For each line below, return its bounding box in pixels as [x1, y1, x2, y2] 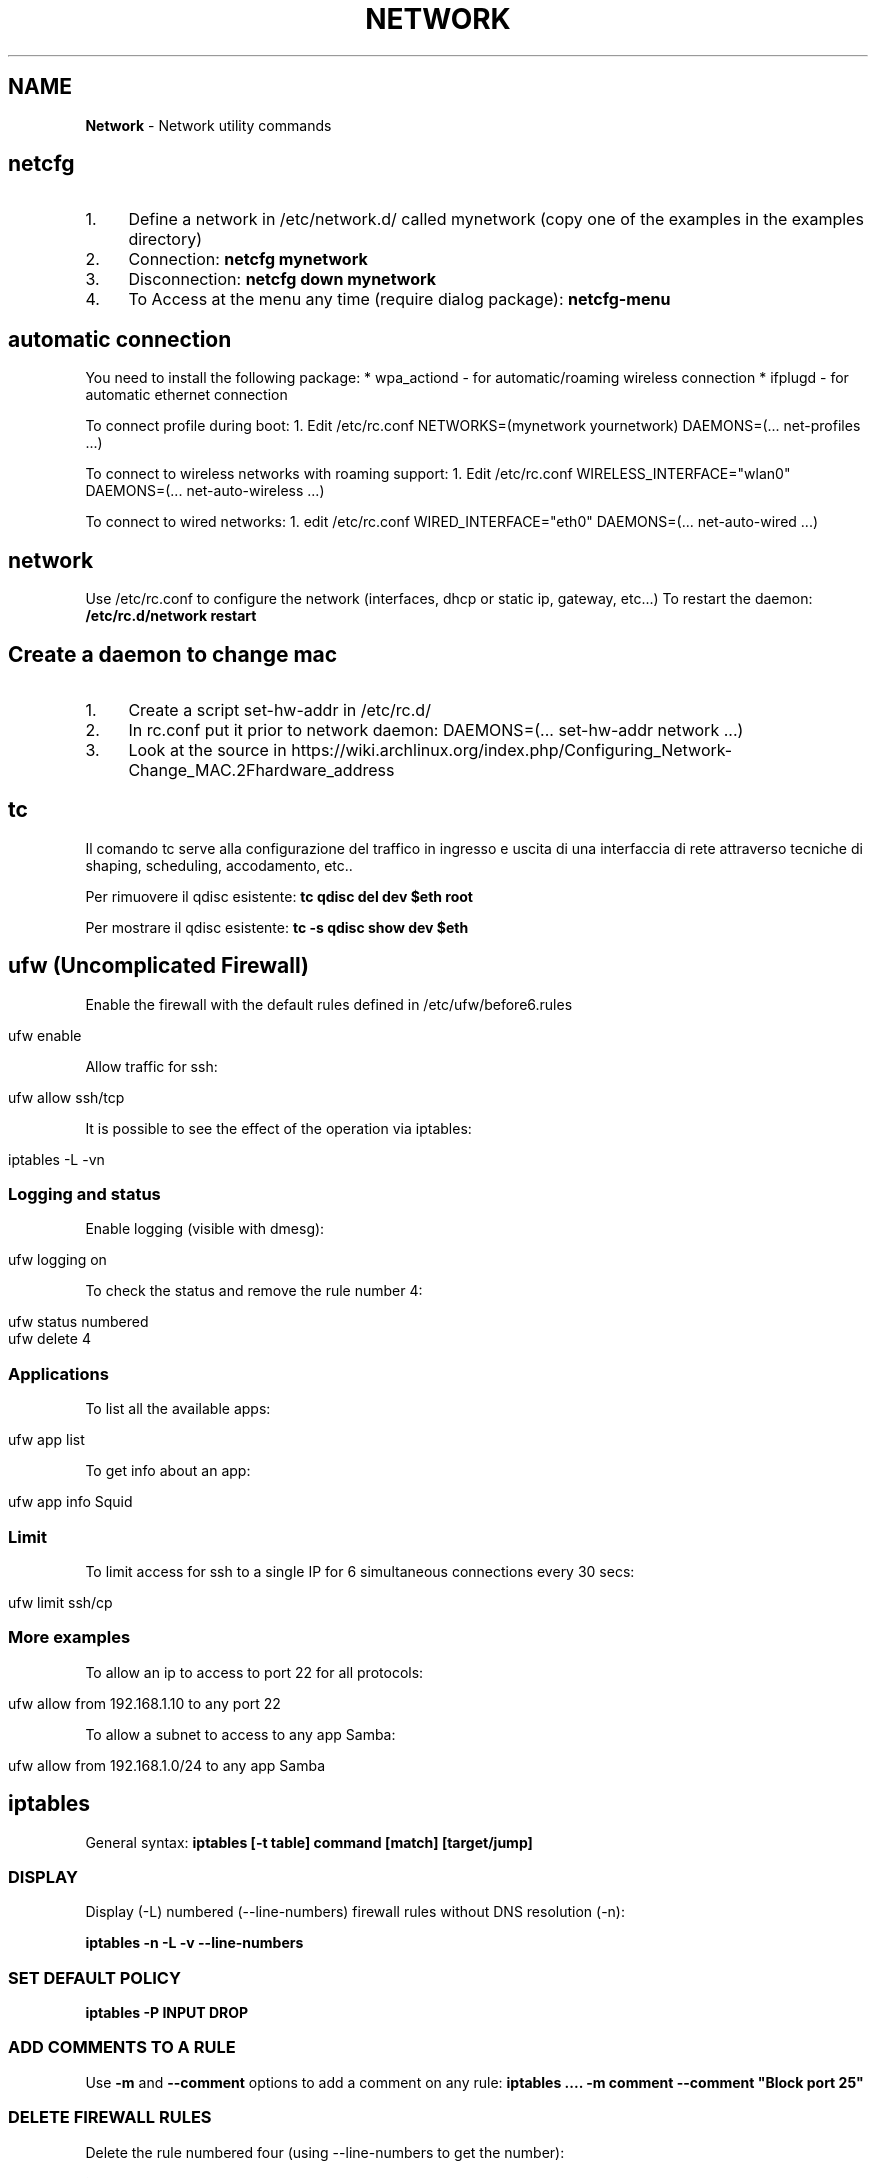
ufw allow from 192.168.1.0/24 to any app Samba [8, 1756, 326, 1774]
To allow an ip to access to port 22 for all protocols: [85, 1663, 424, 1681]
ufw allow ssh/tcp [8, 1088, 125, 1106]
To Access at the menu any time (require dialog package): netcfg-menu [128, 289, 671, 310]
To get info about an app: [85, 1462, 251, 1480]
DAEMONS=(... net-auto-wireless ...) [85, 482, 325, 500]
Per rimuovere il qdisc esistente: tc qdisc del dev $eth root [85, 887, 473, 905]
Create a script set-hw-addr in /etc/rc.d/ [128, 699, 431, 720]
